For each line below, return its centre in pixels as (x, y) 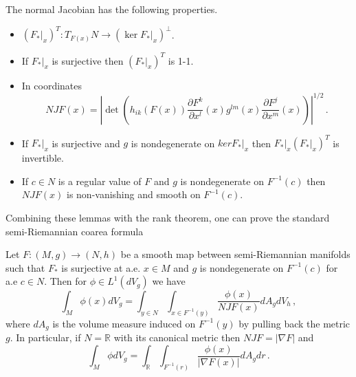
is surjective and (86, 143)
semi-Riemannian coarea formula (75, 231)
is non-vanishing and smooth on (133, 194)
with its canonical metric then (177, 337)
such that (25, 267)
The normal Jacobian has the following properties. (112, 9)
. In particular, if (45, 337)
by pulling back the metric (294, 323)
